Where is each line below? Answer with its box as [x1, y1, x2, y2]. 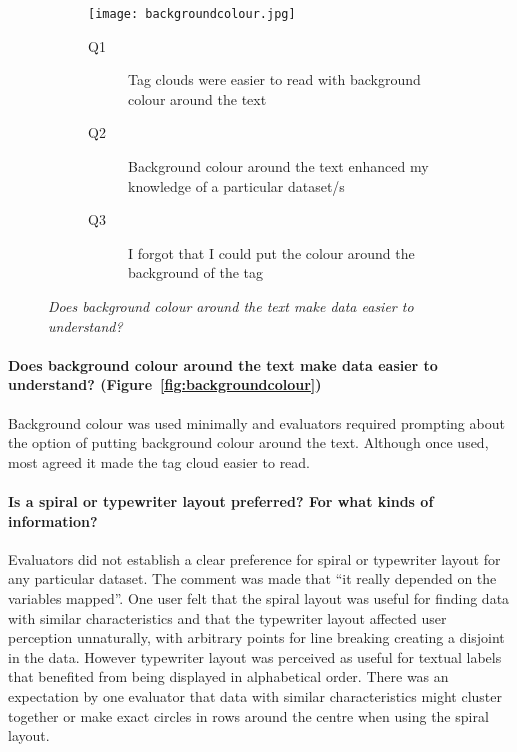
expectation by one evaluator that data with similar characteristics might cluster [8, 685, 502, 706]
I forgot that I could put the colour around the [128, 242, 415, 263]
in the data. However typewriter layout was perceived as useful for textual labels [8, 646, 502, 667]
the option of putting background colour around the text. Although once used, [8, 432, 489, 453]
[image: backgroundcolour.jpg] [88, 7, 296, 21]
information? [8, 510, 98, 531]
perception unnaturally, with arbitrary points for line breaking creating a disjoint [8, 627, 505, 648]
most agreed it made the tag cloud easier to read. [8, 451, 311, 472]
